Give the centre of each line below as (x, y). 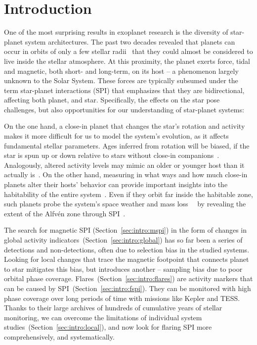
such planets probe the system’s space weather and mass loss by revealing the (125, 204)
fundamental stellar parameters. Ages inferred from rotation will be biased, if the (127, 145)
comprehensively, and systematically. (59, 336)
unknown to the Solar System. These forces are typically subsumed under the (121, 80)
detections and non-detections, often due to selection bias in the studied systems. (127, 249)
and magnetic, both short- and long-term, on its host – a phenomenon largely (121, 71)
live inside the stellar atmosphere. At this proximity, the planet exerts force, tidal (127, 61)
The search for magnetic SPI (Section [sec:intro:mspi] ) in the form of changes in (126, 230)
